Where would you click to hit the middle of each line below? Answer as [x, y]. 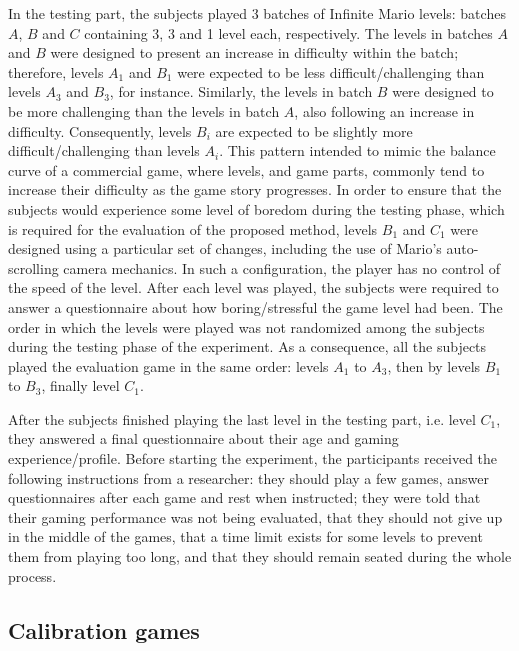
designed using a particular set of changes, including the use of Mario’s [225, 248]
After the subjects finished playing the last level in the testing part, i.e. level [242, 418]
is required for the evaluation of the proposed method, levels [193, 228]
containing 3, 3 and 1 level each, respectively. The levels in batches [288, 32]
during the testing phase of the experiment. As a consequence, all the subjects [247, 346]
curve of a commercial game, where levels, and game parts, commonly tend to [246, 169]
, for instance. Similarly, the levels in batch [241, 91]
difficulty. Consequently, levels [100, 130]
